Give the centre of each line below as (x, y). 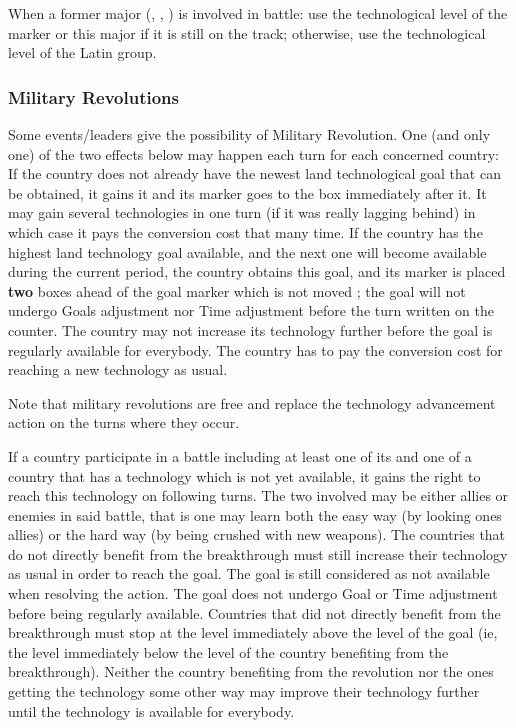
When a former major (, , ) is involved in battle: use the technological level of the (258, 13)
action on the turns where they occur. (124, 422)
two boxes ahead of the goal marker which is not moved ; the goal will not (237, 290)
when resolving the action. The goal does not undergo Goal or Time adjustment (253, 593)
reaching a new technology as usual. (118, 369)
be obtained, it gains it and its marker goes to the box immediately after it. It (247, 192)
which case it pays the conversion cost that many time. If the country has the (245, 231)
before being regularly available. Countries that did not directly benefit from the (254, 612)
